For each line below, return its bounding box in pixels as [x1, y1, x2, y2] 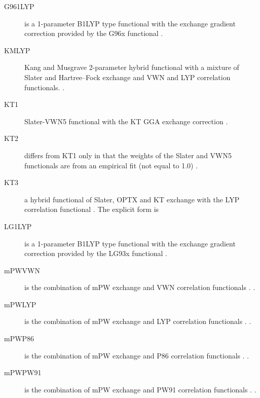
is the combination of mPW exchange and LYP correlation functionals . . [24, 316, 251, 327]
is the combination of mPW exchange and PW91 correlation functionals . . [24, 384, 256, 394]
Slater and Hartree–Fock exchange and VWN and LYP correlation [24, 71, 231, 82]
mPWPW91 [4, 367, 42, 378]
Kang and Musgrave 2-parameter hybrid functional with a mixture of [24, 62, 239, 73]
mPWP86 [4, 333, 34, 344]
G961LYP [4, 1, 34, 11]
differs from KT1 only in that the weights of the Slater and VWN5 [24, 150, 232, 160]
